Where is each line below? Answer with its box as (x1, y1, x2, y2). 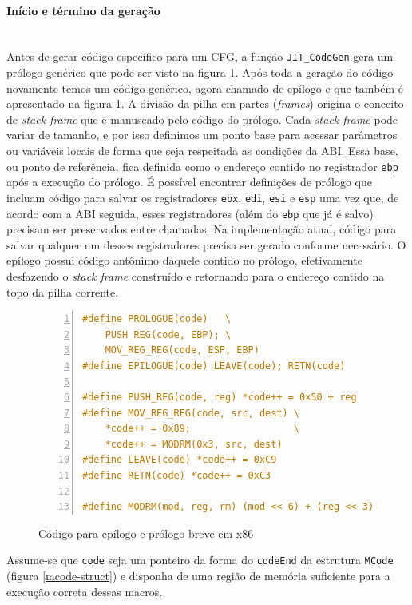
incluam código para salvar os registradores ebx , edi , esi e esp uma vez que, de (6, 189, 399, 205)
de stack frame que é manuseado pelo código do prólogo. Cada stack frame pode (6, 110, 398, 127)
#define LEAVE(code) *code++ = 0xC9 (82, 454, 277, 466)
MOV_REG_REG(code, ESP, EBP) (105, 344, 259, 356)
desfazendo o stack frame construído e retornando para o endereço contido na (6, 267, 385, 284)
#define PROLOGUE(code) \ (82, 313, 232, 325)
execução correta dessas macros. (6, 583, 163, 599)
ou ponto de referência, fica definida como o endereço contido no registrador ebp (6, 157, 398, 174)
